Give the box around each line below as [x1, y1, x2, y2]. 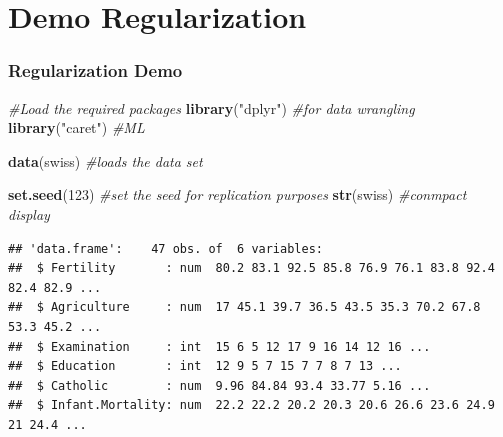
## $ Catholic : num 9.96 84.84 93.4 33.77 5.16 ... [8, 378, 431, 393]
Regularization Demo [8, 58, 183, 83]
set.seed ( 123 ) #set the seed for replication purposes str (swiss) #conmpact [8, 184, 467, 205]
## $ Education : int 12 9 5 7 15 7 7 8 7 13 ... [8, 359, 402, 374]
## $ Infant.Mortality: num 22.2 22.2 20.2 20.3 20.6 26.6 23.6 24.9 [8, 398, 495, 413]
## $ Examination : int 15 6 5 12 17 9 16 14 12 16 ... [8, 339, 431, 354]
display [8, 203, 50, 224]
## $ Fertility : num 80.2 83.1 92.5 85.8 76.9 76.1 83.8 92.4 [8, 261, 495, 276]
